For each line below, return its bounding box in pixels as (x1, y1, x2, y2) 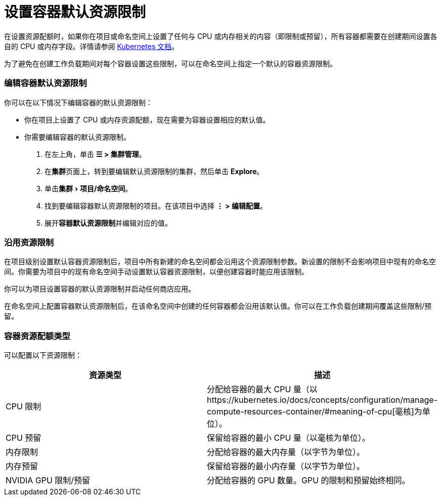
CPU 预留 (6, 433, 41, 443)
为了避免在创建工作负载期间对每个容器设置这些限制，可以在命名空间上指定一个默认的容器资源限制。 (4, 59, 337, 68)
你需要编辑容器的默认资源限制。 (24, 132, 130, 141)
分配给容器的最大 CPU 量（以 (206, 384, 318, 394)
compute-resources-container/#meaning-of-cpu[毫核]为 (206, 406, 422, 416)
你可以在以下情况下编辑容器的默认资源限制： (4, 98, 153, 107)
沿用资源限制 (4, 237, 54, 247)
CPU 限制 (6, 401, 41, 411)
